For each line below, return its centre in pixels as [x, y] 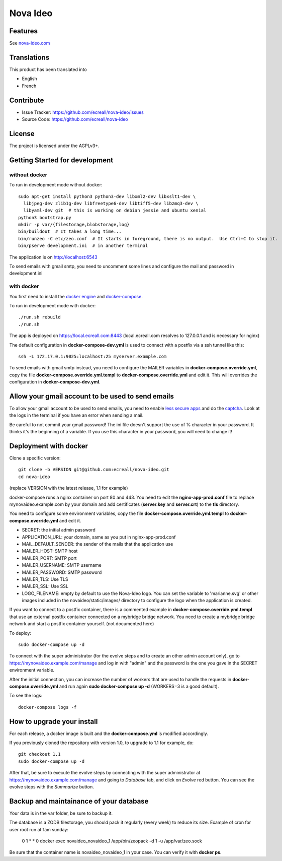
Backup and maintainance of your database [79, 801]
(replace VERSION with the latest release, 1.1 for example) [69, 488]
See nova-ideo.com [30, 43]
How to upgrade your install [54, 721]
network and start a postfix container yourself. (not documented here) [82, 624]
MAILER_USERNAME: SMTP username [62, 565]
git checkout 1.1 [39, 754]
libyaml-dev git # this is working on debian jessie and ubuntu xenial [115, 211]
